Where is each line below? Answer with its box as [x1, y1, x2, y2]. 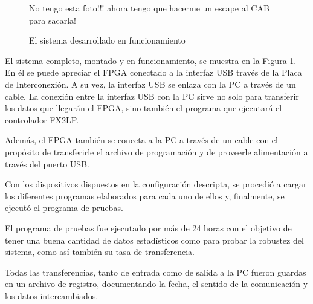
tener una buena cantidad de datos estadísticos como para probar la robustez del [5, 233, 304, 246]
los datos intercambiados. [5, 289, 98, 302]
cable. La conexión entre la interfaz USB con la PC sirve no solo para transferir [5, 89, 299, 102]
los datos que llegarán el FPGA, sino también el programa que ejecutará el [5, 102, 282, 114]
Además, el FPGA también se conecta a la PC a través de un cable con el [5, 134, 278, 146]
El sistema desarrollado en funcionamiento [29, 34, 186, 47]
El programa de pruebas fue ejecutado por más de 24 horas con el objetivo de [5, 221, 292, 234]
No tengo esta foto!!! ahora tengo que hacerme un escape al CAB [29, 2, 269, 14]
